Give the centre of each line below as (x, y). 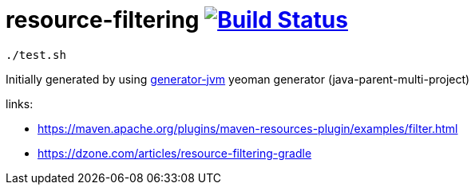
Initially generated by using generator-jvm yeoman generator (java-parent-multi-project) (238, 79)
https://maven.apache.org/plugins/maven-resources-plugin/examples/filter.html (248, 128)
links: (20, 103)
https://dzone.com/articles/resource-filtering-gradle (175, 153)
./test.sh (36, 55)
